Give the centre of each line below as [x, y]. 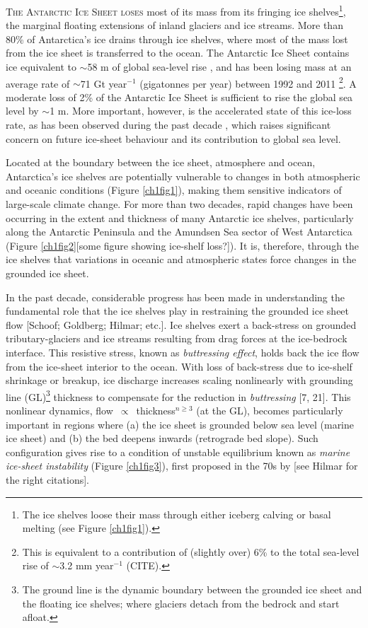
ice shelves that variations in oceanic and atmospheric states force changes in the [181, 259]
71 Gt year [104, 83]
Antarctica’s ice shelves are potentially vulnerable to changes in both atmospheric [183, 176]
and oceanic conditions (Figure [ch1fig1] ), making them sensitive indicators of [174, 190]
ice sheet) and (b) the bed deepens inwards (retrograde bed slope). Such [162, 438]
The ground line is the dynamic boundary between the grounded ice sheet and [192, 589]
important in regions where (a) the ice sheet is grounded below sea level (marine [180, 424]
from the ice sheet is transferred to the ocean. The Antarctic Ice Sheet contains [178, 53]
